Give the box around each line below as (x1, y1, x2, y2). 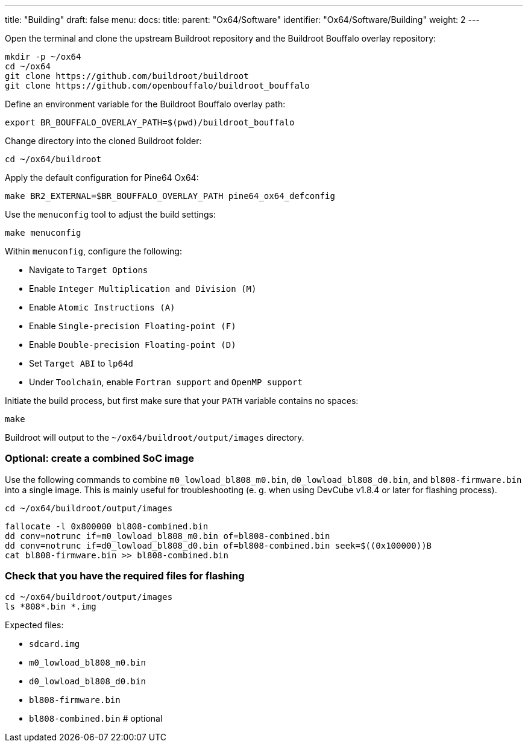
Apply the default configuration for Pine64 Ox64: (5, 172, 199, 183)
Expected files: (5, 619, 64, 630)
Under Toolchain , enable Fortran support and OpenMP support (29, 377, 303, 387)
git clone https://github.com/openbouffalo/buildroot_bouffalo (5, 81, 310, 90)
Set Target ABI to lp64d (29, 358, 133, 368)
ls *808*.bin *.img (5, 601, 96, 611)
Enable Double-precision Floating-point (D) (29, 339, 236, 350)
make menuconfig (5, 228, 81, 238)
